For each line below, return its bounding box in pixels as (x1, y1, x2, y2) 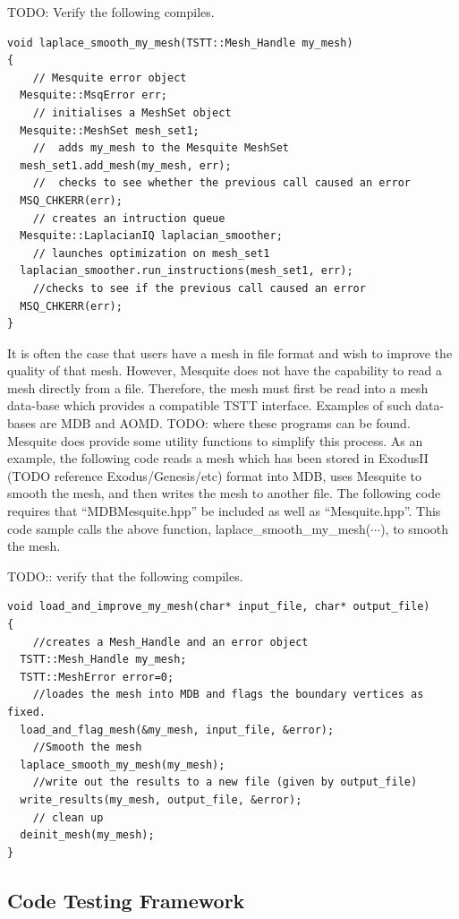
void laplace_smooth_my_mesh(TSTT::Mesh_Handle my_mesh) (7, 36, 353, 49)
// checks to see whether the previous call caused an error (32, 176, 412, 190)
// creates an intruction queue (32, 211, 225, 225)
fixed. (7, 705, 46, 718)
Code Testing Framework (7, 886, 245, 914)
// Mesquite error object (32, 71, 187, 84)
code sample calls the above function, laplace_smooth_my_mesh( (7, 519, 371, 537)
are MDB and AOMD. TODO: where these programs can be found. (39, 414, 411, 433)
